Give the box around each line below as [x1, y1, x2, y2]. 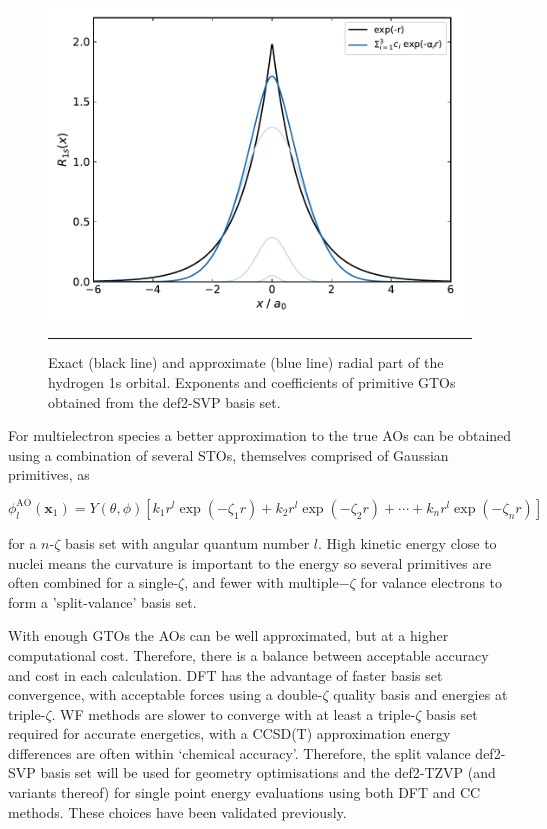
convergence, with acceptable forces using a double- [8, 684, 323, 705]
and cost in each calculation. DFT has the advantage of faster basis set [8, 664, 443, 685]
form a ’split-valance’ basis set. [8, 591, 197, 612]
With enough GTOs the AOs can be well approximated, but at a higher [8, 625, 449, 646]
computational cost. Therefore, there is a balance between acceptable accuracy [8, 644, 489, 665]
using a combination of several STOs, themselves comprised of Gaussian [8, 444, 449, 465]
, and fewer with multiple [184, 572, 339, 593]
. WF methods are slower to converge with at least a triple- [51, 703, 416, 724]
